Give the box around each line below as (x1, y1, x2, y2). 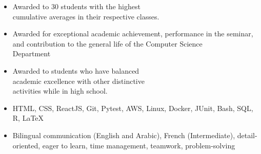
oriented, (12, 140, 41, 150)
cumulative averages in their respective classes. (12, 11, 159, 21)
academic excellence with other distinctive (12, 75, 145, 86)
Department (12, 48, 51, 59)
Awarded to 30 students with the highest (12, 1, 140, 11)
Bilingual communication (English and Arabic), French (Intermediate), (12, 129, 235, 140)
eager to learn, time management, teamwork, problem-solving (42, 140, 235, 150)
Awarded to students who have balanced (12, 65, 139, 76)
